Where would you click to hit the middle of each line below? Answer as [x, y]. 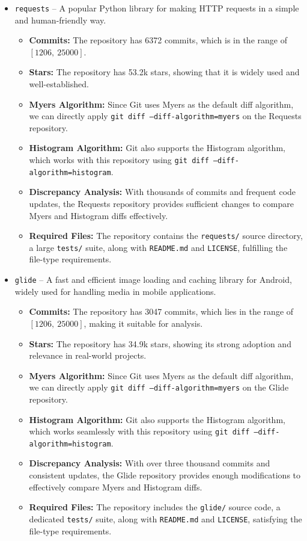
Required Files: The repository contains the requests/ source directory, [166, 236]
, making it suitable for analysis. [143, 323]
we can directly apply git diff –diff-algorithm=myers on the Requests [165, 116]
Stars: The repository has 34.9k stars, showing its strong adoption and [160, 343]
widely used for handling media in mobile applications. [115, 291]
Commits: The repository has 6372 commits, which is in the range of [158, 40]
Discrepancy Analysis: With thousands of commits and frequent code [163, 192]
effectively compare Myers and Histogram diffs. [116, 487]
